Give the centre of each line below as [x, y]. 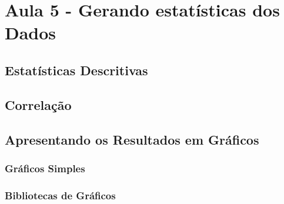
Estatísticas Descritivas [76, 70]
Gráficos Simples [45, 168]
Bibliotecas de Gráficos [60, 195]
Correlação [38, 104]
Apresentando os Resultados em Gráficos [132, 139]
